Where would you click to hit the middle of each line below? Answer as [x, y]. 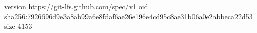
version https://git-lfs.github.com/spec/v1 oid [76, 6]
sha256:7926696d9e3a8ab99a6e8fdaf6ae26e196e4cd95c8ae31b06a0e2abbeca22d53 [128, 16]
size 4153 [18, 26]
